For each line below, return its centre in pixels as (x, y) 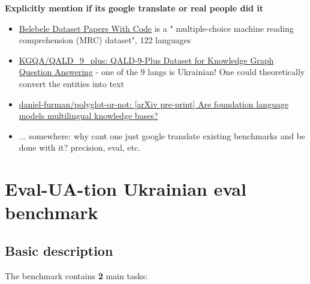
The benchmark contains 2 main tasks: (76, 275)
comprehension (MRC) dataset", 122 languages (105, 40)
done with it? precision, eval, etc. (80, 147)
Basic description (59, 250)
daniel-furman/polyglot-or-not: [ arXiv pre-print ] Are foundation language (154, 104)
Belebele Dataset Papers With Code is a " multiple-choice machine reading (156, 28)
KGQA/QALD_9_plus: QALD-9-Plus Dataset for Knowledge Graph (146, 60)
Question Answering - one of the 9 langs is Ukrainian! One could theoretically (162, 72)
